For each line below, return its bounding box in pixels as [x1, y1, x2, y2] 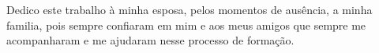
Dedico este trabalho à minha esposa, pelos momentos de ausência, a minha [6, 2, 373, 17]
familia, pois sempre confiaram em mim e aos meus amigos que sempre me [6, 16, 366, 33]
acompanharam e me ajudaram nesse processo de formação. [6, 32, 295, 48]
